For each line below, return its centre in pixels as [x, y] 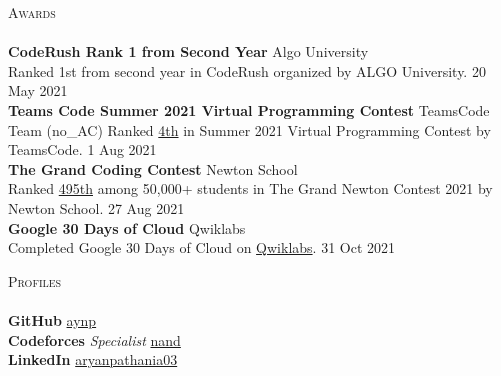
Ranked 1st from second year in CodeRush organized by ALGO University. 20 [247, 70]
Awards [32, 12]
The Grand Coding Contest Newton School [153, 168]
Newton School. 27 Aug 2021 [96, 207]
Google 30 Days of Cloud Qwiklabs [127, 227]
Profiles [35, 280]
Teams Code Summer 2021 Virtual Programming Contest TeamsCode [249, 109]
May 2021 [38, 90]
